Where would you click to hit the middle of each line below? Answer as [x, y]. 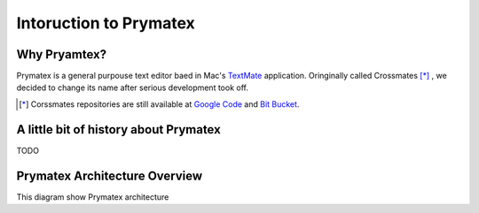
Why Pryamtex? [61, 54]
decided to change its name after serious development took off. [132, 87]
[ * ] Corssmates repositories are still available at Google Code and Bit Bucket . [159, 104]
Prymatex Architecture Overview [110, 175]
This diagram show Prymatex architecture [93, 197]
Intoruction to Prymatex [106, 23]
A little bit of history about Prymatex [118, 129]
